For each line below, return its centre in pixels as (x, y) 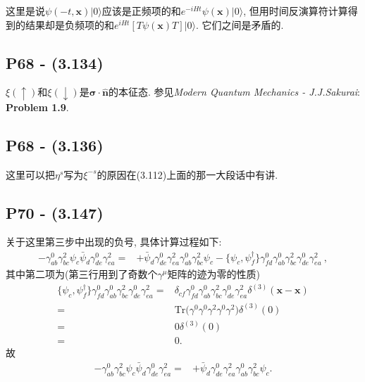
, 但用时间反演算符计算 (296, 11)
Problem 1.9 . (37, 107)
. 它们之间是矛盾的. (240, 24)
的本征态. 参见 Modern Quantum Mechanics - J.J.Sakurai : (234, 92)
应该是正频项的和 (141, 11)
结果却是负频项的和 (69, 24)
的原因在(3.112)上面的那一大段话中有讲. (187, 174)
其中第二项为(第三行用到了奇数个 (82, 274)
